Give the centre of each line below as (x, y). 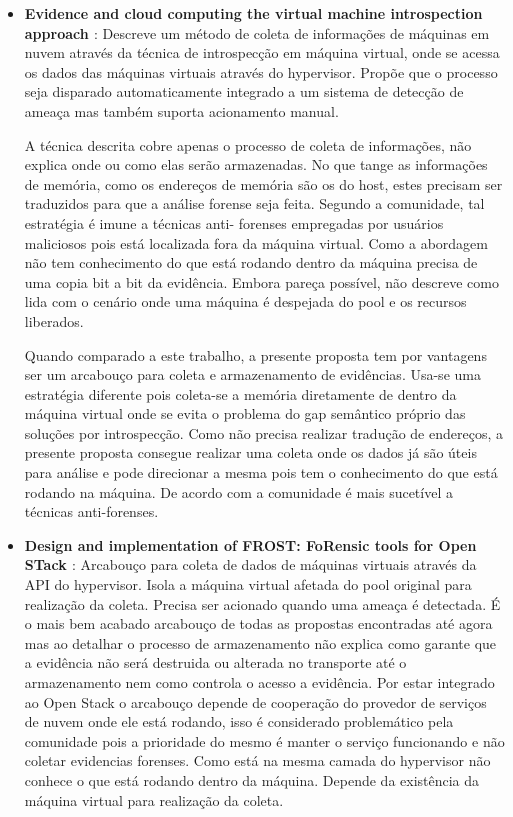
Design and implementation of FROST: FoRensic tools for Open (250, 544)
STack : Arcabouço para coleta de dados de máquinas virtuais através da (250, 564)
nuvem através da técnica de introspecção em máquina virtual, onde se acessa (262, 52)
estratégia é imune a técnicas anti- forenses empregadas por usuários (234, 222)
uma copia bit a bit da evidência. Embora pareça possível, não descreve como (261, 281)
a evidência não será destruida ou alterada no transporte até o (215, 662)
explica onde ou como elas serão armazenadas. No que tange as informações (256, 164)
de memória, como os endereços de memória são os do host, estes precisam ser (263, 183)
